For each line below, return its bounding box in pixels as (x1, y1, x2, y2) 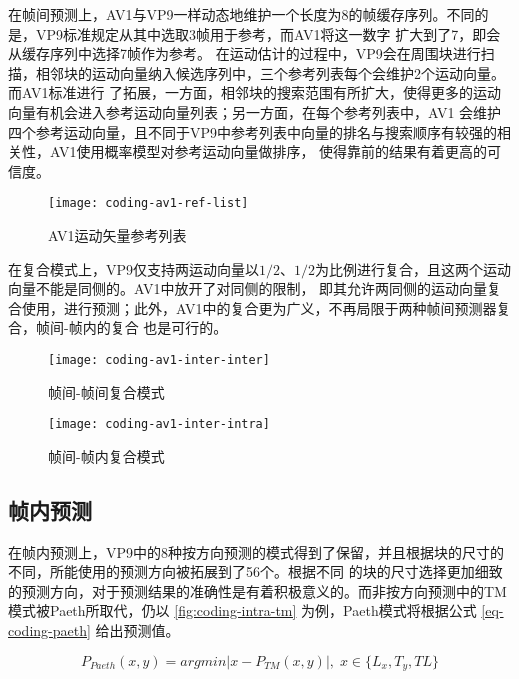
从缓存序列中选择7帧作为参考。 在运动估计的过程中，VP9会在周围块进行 (8, 43, 481, 64)
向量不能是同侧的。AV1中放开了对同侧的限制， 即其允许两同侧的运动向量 (8, 278, 488, 299)
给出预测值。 (95, 620, 180, 641)
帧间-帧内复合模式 (48, 445, 165, 466)
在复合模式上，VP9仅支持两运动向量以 (8, 258, 260, 279)
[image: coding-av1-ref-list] (48, 196, 249, 211)
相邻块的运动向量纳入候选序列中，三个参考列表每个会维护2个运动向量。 (35, 62, 505, 83)
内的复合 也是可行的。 (82, 317, 228, 338)
